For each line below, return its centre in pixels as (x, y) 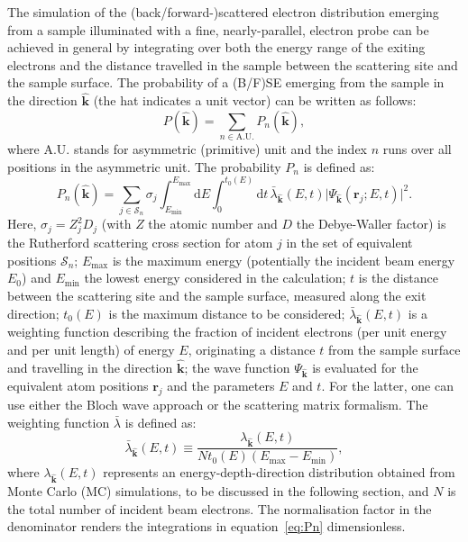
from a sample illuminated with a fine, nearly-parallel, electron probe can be (218, 29)
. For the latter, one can (387, 386)
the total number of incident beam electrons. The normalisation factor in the (220, 508)
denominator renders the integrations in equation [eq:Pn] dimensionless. (206, 526)
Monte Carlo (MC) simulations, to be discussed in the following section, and (218, 491)
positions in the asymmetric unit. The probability (144, 166)
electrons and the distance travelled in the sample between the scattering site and (233, 64)
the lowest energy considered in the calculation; (215, 278)
